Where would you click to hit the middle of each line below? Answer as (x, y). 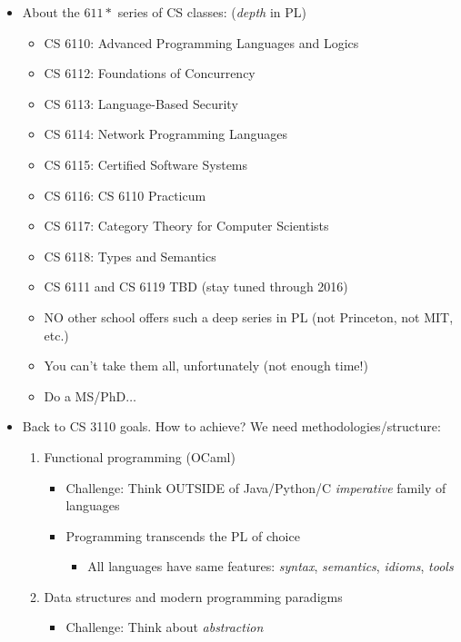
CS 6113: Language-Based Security (141, 103)
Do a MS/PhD (85, 395)
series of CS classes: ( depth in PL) (212, 12)
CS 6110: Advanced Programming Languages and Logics (201, 42)
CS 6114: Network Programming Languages (165, 134)
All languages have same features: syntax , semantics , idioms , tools (271, 566)
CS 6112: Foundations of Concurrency (150, 73)
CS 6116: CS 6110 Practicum (125, 195)
